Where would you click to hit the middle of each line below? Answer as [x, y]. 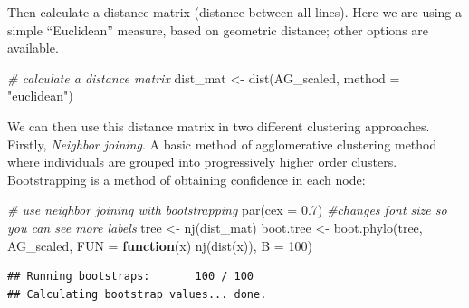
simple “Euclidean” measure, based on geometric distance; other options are [218, 29]
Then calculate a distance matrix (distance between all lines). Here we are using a [235, 12]
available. [33, 48]
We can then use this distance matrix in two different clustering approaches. [219, 125]
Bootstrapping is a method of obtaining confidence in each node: [187, 179]
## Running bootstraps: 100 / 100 [131, 277]
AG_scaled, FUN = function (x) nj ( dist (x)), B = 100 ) [160, 245]
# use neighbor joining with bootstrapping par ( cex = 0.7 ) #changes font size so [227, 210]
